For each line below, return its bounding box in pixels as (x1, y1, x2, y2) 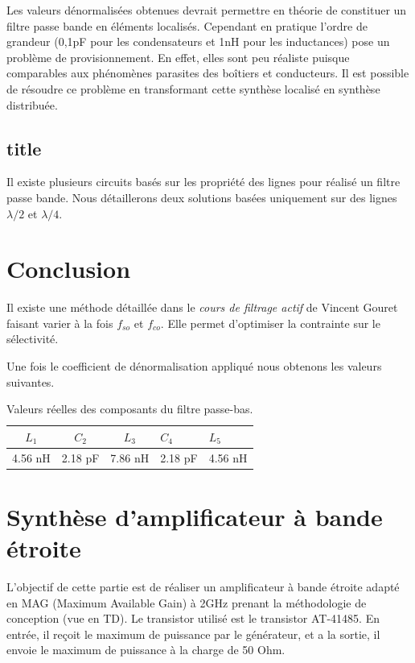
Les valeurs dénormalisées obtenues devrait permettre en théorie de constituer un (6, 2, 407, 18)
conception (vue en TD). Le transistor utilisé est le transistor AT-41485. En (6, 610, 380, 627)
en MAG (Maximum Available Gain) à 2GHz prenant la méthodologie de (6, 594, 367, 611)
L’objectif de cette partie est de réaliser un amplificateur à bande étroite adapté (6, 578, 400, 595)
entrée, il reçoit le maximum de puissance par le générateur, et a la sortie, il (6, 625, 380, 642)
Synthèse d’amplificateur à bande (6, 499, 383, 532)
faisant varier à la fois (6, 314, 113, 331)
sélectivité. (6, 330, 59, 347)
